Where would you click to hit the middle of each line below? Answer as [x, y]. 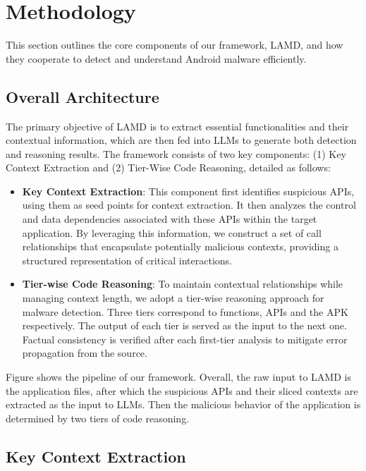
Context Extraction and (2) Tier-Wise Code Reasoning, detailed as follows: [168, 167]
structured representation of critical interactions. [127, 260]
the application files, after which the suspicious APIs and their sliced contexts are [182, 390]
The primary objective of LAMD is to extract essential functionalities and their [177, 126]
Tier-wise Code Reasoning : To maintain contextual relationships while [183, 284]
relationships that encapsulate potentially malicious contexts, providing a [180, 246]
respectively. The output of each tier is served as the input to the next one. [184, 325]
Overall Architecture [83, 96]
